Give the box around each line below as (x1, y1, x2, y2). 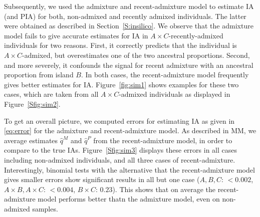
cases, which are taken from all (4, 89, 99, 99)
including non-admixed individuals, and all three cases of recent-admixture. (4, 154, 235, 165)
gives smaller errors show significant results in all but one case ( (4, 174, 200, 185)
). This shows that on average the (112, 184, 215, 194)
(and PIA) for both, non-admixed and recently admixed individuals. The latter (4, 10, 246, 21)
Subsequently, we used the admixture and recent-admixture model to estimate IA (4, 1, 254, 11)
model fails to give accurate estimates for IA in (4, 30, 148, 40)
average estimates (4, 135, 58, 145)
